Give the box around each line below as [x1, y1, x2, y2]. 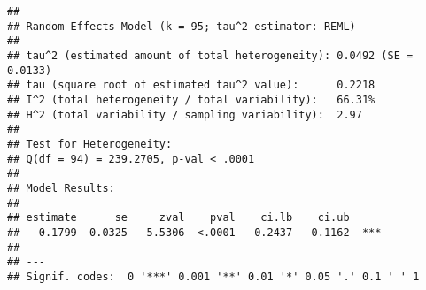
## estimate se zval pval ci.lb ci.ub [7, 211, 350, 225]
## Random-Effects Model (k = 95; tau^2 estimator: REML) [7, 19, 356, 33]
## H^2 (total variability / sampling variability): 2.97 [7, 108, 362, 121]
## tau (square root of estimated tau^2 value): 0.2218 [7, 79, 376, 92]
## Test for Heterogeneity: [7, 137, 173, 150]
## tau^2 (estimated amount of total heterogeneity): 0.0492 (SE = [7, 49, 414, 62]
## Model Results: [7, 181, 115, 195]
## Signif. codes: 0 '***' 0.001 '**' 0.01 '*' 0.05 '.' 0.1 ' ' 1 [7, 270, 420, 283]
